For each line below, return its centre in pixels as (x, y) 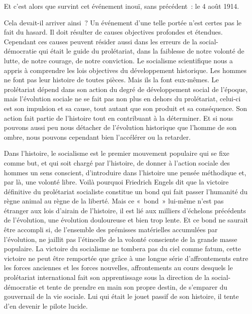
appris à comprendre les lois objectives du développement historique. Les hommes (125, 70)
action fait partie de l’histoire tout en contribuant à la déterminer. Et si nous (119, 118)
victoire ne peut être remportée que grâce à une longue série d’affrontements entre (126, 258)
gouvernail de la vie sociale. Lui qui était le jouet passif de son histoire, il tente (121, 296)
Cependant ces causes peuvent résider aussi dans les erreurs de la (101, 41)
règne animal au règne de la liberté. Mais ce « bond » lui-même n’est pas (114, 201)
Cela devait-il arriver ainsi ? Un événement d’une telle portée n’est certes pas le (123, 22)
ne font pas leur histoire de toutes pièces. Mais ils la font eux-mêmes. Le (111, 80)
